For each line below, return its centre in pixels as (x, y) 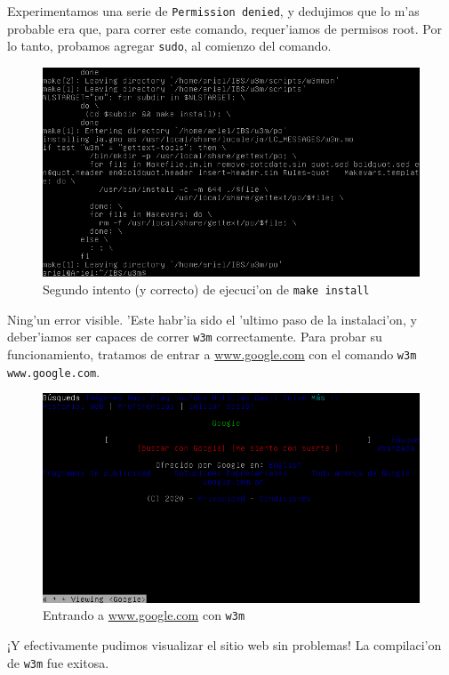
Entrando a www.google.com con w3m (144, 615)
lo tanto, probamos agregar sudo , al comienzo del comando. (169, 46)
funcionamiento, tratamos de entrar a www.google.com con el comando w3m (212, 354)
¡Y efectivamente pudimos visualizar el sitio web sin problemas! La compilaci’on (224, 645)
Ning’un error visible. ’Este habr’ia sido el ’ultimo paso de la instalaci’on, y (212, 319)
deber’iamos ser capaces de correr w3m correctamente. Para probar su (195, 337)
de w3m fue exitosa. (58, 662)
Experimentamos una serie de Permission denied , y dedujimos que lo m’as (213, 11)
